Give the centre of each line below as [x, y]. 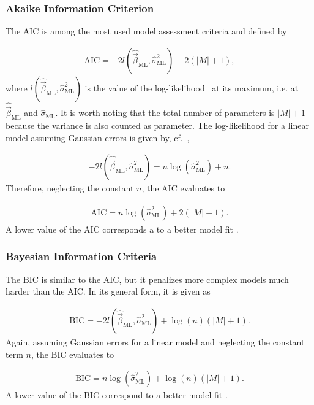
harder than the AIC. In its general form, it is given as [108, 291]
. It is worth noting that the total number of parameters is [165, 113]
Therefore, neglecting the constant [70, 188]
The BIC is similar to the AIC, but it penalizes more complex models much [147, 279]
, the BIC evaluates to [73, 354]
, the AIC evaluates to [183, 188]
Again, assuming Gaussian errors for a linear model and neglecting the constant [155, 341]
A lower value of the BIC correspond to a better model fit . [117, 395]
